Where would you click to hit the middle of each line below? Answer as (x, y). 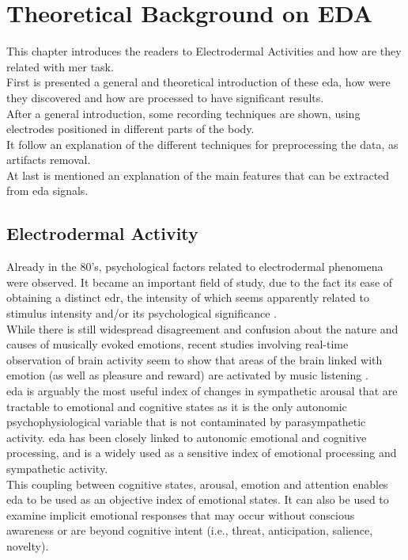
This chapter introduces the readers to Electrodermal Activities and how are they (204, 51)
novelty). (28, 545)
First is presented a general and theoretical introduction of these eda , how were (198, 82)
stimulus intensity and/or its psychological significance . (142, 313)
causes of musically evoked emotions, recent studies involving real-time (178, 344)
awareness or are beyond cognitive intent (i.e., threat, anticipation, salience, (190, 530)
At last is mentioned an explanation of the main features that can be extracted (198, 175)
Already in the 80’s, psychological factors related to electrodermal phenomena (195, 267)
